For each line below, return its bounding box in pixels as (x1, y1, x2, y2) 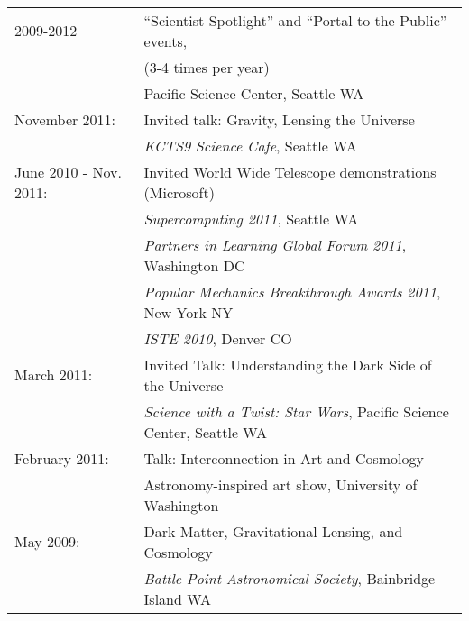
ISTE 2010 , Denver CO (143, 327, 292, 349)
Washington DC (143, 254, 245, 276)
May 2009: (14, 531, 80, 553)
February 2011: (14, 447, 109, 469)
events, (143, 30, 188, 51)
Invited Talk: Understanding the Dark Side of (143, 353, 432, 375)
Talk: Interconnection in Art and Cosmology (143, 447, 424, 469)
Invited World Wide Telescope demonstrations (143, 160, 437, 182)
